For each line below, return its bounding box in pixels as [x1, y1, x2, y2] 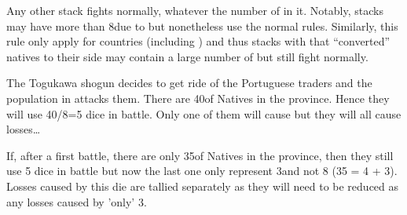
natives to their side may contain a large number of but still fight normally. [6, 48, 368, 64]
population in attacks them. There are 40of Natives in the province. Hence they [6, 89, 390, 106]
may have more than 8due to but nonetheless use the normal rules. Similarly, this [6, 17, 398, 34]
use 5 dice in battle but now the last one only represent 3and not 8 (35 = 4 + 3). [6, 162, 398, 179]
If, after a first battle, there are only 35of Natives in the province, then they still [6, 147, 394, 163]
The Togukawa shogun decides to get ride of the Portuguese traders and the [6, 75, 372, 91]
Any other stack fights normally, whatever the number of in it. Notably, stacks [6, 2, 383, 18]
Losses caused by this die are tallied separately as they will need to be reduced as [6, 177, 399, 194]
